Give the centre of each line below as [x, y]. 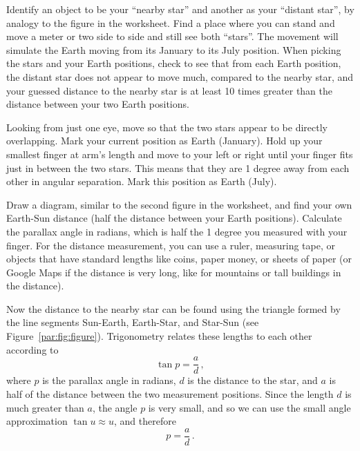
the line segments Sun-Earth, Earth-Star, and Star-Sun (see [133, 322]
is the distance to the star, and [253, 380]
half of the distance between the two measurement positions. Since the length [170, 393]
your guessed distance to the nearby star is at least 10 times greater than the [170, 90]
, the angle [115, 407]
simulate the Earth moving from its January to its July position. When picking [174, 49]
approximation [37, 421]
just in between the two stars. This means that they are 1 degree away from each [178, 167]
